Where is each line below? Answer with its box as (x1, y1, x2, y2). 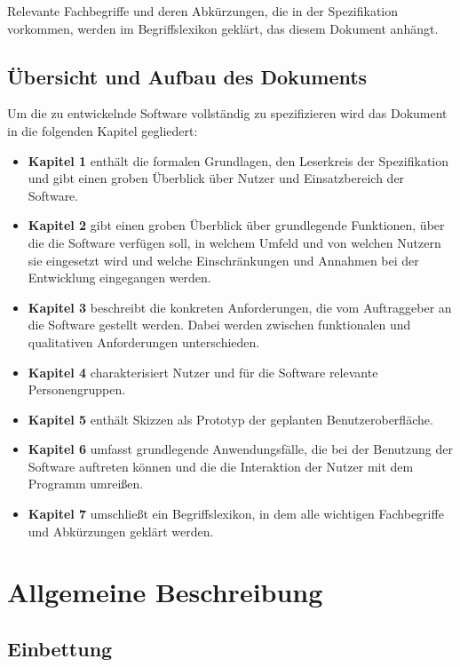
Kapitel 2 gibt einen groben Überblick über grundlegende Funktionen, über (28, 216, 445, 234)
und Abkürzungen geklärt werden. (28, 521, 214, 540)
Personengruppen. (28, 380, 126, 399)
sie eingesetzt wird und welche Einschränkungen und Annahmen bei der (28, 250, 419, 269)
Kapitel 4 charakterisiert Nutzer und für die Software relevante (28, 362, 378, 381)
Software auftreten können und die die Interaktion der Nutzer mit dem (28, 457, 414, 475)
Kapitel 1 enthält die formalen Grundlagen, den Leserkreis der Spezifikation (28, 151, 449, 170)
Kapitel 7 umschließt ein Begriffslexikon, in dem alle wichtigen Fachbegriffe (28, 504, 444, 523)
